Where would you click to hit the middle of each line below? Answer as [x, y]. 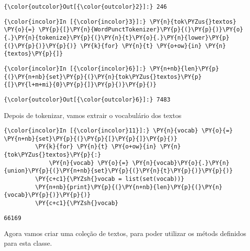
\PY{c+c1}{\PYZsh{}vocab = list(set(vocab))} [110, 179]
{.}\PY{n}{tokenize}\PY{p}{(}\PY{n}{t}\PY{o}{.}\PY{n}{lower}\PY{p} [117, 37]
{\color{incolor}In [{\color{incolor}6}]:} [75, 68]
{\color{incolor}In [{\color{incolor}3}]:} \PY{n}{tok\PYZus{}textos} [120, 22]
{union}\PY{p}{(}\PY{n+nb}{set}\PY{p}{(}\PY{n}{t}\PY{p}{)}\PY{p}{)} [118, 171]
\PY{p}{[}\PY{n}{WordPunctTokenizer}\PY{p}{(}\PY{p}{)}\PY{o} [141, 30]
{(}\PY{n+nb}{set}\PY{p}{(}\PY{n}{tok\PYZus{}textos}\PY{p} [103, 77]
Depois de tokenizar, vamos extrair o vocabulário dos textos [93, 115]
